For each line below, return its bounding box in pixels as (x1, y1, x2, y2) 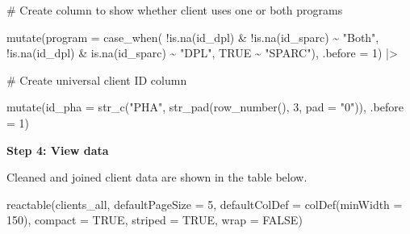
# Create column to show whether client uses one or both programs (6, 2, 343, 18)
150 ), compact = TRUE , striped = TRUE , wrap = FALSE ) (6, 211, 303, 228)
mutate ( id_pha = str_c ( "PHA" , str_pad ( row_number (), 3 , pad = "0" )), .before (6, 98, 404, 115)
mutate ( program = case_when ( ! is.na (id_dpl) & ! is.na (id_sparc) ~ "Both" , (6, 28, 379, 45)
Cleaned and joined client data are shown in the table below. (6, 169, 307, 186)
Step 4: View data (6, 141, 109, 158)
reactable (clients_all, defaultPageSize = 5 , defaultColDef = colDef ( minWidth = (6, 195, 403, 212)
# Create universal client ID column (6, 71, 187, 88)
